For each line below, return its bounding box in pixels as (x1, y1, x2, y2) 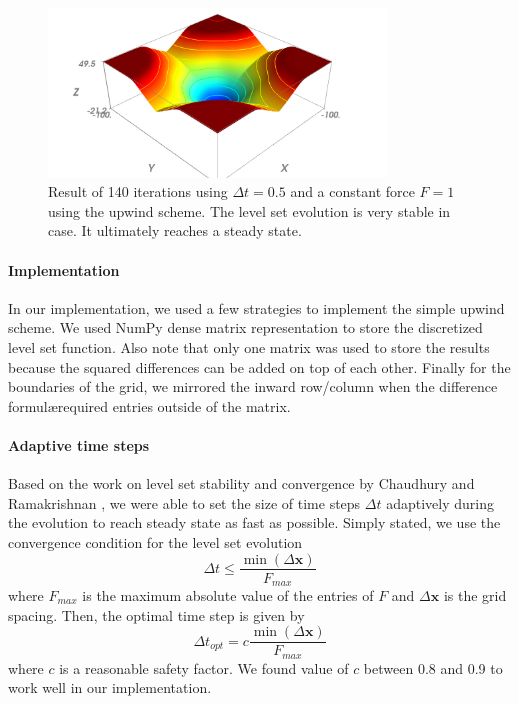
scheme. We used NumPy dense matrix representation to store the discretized (8, 317, 483, 338)
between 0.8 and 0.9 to (363, 657, 503, 678)
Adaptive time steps (8, 434, 150, 455)
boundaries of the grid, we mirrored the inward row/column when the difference (8, 376, 498, 397)
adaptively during (386, 492, 495, 513)
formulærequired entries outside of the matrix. (8, 395, 291, 416)
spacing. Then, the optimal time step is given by (8, 604, 305, 625)
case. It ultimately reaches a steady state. (48, 220, 302, 241)
